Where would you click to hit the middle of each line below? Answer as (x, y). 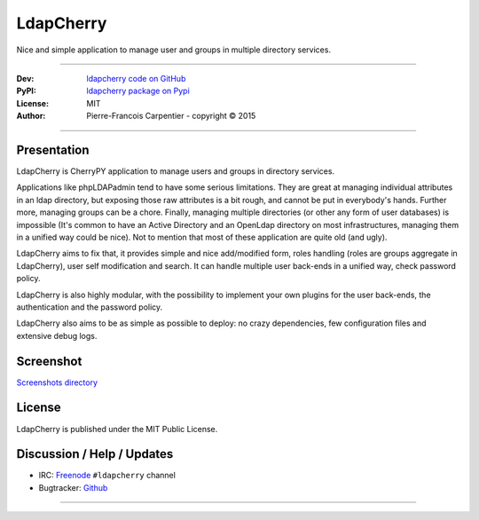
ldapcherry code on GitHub (136, 78)
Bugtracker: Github (73, 487)
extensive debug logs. (57, 335)
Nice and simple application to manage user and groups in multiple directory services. (174, 50)
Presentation (53, 150)
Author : (31, 116)
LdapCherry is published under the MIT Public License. (117, 429)
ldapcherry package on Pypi (138, 91)
